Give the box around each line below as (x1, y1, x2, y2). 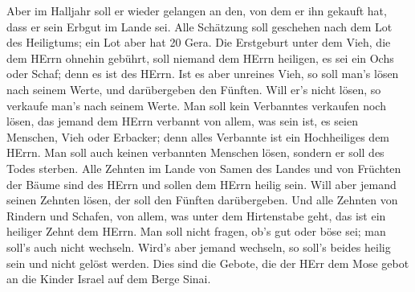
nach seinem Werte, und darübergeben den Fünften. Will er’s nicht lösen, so (6, 80, 381, 97)
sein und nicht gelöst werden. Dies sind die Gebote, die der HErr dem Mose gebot (6, 254, 409, 271)
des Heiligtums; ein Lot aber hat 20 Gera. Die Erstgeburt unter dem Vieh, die (6, 34, 391, 51)
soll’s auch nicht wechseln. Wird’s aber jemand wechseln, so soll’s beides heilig (6, 238, 391, 255)
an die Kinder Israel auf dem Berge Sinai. (6, 270, 211, 287)
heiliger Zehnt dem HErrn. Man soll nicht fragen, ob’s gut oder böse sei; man (6, 223, 386, 240)
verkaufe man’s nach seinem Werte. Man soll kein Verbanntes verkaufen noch (6, 97, 386, 113)
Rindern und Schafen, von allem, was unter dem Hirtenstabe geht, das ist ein (6, 207, 386, 224)
